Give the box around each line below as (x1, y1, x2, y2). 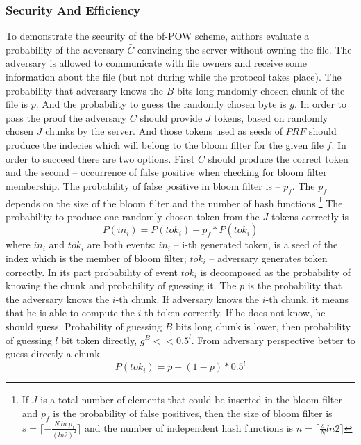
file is (6, 97, 28, 111)
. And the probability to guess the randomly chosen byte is (35, 97, 287, 111)
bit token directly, (61, 332, 137, 347)
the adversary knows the (6, 291, 110, 306)
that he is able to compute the (6, 305, 135, 320)
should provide (140, 110, 203, 124)
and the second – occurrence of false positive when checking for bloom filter (6, 165, 327, 179)
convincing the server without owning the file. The (137, 42, 352, 56)
